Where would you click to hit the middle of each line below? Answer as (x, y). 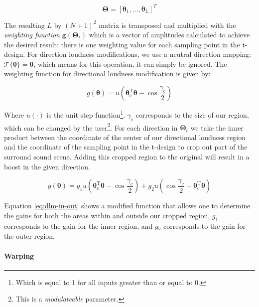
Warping (19, 255)
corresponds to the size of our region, (192, 114)
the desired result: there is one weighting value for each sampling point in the (122, 44)
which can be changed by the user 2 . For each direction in (91, 127)
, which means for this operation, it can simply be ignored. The (130, 64)
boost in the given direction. (47, 166)
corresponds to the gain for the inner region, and (78, 226)
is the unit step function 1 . (86, 114)
